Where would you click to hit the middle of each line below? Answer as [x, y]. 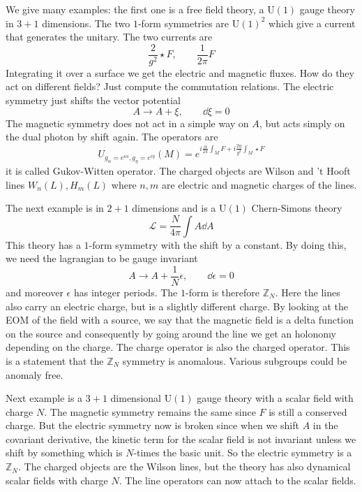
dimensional [136, 398]
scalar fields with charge [57, 480]
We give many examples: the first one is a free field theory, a [135, 9]
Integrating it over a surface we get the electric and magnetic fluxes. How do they [180, 72]
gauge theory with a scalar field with [275, 398]
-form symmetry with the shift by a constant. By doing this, [218, 244]
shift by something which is [64, 453]
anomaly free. [35, 374]
